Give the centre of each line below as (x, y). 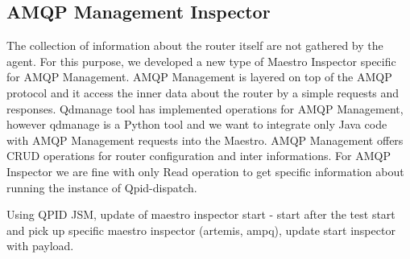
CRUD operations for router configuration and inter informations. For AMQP (199, 156)
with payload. (40, 246)
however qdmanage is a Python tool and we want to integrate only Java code (197, 124)
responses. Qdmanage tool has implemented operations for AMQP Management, (205, 108)
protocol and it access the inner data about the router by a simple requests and (203, 92)
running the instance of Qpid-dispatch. (102, 187)
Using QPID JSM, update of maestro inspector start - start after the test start (201, 214)
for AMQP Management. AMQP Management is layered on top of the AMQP (199, 77)
